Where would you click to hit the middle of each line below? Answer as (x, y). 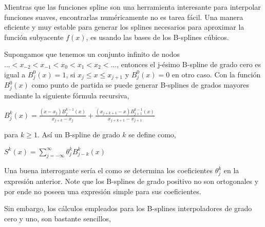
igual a (15, 74)
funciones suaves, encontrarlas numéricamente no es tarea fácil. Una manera (124, 17)
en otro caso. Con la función (216, 74)
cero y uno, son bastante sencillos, (58, 218)
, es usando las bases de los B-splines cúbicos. (157, 37)
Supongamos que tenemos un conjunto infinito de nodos (92, 54)
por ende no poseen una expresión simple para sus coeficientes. (103, 191)
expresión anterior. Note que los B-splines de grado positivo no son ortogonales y (131, 181)
